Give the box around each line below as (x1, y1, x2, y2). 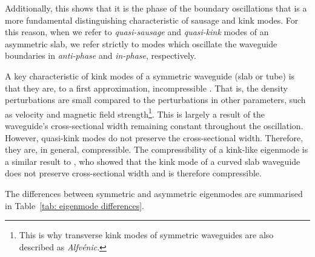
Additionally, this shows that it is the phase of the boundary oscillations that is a (5, 2, 307, 14)
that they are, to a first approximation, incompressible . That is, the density (5, 81, 288, 94)
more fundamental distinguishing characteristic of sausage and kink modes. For (5, 13, 299, 26)
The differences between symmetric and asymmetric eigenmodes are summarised (5, 187, 303, 199)
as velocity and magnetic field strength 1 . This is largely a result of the (5, 105, 265, 120)
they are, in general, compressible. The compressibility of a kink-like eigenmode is (5, 143, 308, 156)
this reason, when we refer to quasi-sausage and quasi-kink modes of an (5, 25, 269, 38)
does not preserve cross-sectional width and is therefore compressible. (5, 167, 262, 179)
